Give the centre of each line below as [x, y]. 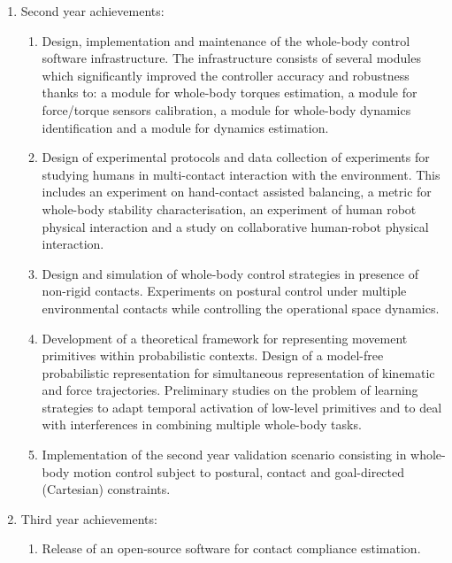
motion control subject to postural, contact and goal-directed [239, 471]
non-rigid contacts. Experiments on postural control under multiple [224, 291]
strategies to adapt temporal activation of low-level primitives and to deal [242, 407]
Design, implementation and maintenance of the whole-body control [226, 40]
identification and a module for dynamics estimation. [185, 127]
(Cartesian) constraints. [106, 489]
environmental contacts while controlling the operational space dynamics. [241, 308]
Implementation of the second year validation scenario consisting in [224, 455]
